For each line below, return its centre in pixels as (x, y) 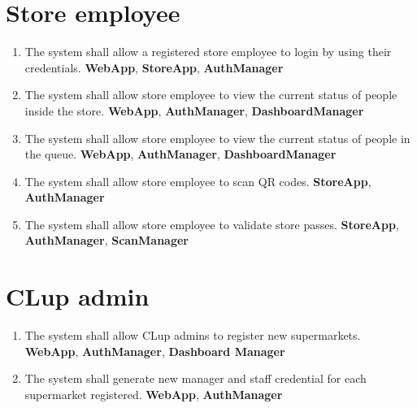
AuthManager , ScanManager (107, 240)
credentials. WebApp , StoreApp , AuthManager (154, 67)
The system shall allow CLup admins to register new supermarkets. (193, 335)
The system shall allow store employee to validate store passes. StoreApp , (212, 224)
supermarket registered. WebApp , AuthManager (154, 394)
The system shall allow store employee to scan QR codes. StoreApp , (198, 181)
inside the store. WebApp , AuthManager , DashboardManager (194, 110)
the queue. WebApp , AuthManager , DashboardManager (180, 154)
